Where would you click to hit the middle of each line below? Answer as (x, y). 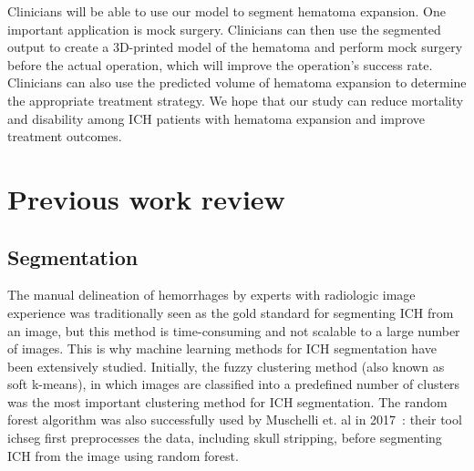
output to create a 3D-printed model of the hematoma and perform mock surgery (235, 47)
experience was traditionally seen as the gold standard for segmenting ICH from (231, 312)
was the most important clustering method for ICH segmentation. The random (227, 401)
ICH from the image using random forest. (123, 455)
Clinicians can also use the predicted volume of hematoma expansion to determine (237, 82)
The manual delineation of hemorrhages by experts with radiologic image (211, 295)
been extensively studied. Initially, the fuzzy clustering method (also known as (226, 366)
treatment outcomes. (65, 136)
